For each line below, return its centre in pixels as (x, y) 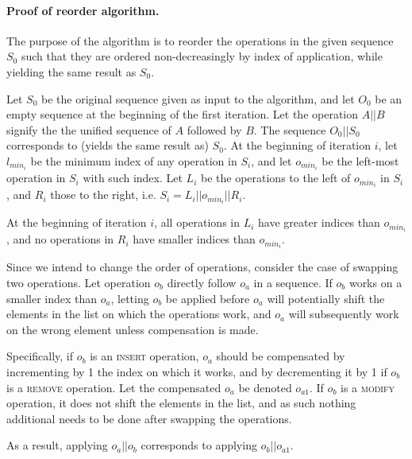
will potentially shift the (326, 298)
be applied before (208, 298)
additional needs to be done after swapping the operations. (149, 418)
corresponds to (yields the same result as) (108, 145)
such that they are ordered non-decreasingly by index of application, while (202, 56)
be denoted (265, 387)
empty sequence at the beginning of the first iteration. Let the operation (183, 114)
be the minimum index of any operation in (134, 160)
